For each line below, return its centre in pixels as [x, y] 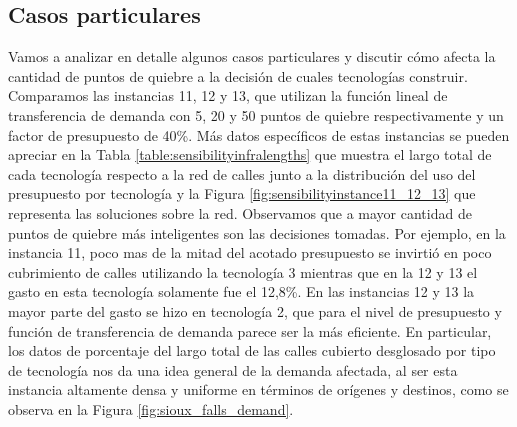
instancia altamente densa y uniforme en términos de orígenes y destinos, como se [258, 389]
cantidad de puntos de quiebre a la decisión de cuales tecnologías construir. [238, 75]
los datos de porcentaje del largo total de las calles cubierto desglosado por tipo [252, 350]
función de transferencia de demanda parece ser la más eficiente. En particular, [250, 330]
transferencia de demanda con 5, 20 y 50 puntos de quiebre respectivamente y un [256, 114]
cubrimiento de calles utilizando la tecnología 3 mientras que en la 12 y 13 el [243, 271]
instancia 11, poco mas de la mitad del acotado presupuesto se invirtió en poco [250, 252]
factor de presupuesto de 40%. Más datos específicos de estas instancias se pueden [259, 134]
